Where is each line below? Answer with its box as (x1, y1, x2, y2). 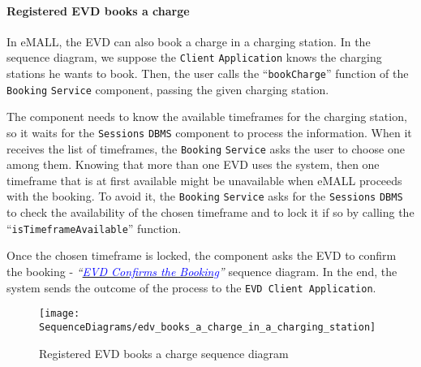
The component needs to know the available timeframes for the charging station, (6, 108, 407, 125)
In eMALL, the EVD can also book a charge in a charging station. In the (6, 32, 371, 50)
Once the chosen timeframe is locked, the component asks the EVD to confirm (6, 247, 397, 264)
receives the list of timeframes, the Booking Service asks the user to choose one (6, 140, 405, 157)
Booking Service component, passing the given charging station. (6, 80, 329, 97)
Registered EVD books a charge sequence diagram (39, 344, 289, 361)
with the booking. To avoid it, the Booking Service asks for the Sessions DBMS (6, 188, 403, 205)
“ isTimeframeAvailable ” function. (6, 219, 182, 236)
